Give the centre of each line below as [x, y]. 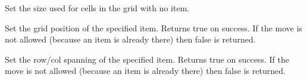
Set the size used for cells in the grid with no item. [97, 8]
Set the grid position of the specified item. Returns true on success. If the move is [154, 27]
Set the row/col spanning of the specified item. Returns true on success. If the [147, 59]
